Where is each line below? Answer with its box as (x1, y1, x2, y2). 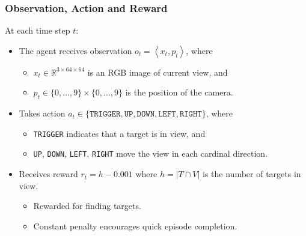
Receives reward (19, 168, 78, 180)
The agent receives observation (19, 44, 132, 56)
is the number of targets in (203, 168, 301, 180)
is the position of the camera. (125, 86, 233, 98)
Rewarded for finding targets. (33, 199, 141, 212)
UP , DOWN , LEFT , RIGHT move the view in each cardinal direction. (33, 147, 268, 160)
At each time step (5, 24, 70, 37)
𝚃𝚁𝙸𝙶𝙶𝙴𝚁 (89, 110, 121, 119)
